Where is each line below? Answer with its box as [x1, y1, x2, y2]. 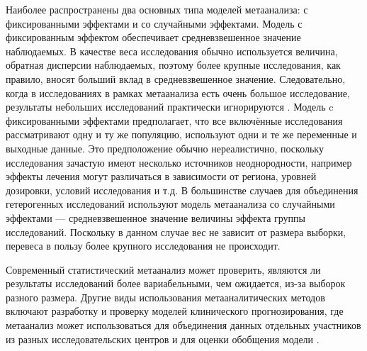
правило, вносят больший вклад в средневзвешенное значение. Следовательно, [6, 71, 346, 86]
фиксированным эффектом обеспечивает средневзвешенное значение [6, 30, 301, 45]
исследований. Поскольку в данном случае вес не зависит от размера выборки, [6, 224, 346, 239]
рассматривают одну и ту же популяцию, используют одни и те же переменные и [6, 127, 357, 142]
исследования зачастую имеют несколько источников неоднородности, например [6, 155, 352, 169]
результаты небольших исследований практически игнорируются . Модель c [6, 99, 334, 114]
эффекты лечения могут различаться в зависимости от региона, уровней [6, 169, 317, 184]
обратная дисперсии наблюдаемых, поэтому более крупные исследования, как [6, 57, 341, 72]
